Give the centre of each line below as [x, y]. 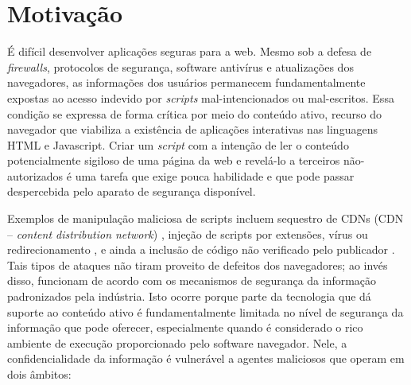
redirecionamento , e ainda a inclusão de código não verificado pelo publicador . [201, 249]
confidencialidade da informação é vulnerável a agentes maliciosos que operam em [206, 358]
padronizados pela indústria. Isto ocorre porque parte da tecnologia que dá [189, 296]
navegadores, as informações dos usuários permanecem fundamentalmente [186, 82]
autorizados [35, 175]
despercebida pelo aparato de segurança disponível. [132, 191]
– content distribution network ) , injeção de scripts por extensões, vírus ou [188, 233]
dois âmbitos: [39, 374]
